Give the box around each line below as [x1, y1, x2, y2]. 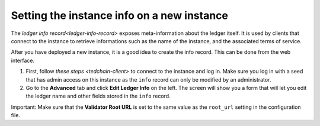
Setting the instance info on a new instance [11, 9, 228, 22]
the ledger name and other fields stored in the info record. [25, 92, 171, 100]
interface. [11, 57, 35, 64]
